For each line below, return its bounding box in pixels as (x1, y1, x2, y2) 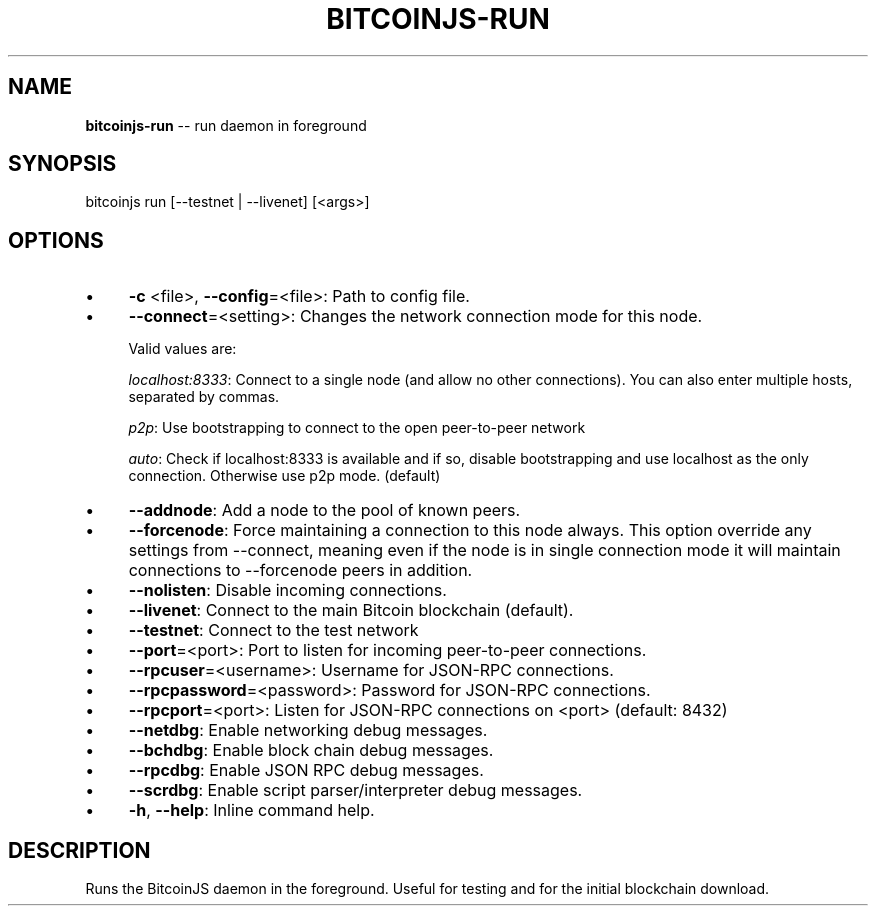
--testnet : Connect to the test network (128, 620, 419, 641)
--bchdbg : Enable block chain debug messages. (128, 740, 494, 761)
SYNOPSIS (8, 151, 117, 177)
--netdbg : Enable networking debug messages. (128, 720, 488, 741)
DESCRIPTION (8, 837, 151, 863)
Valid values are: (128, 340, 237, 358)
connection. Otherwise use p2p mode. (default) (128, 467, 441, 485)
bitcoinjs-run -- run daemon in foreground (85, 116, 367, 134)
